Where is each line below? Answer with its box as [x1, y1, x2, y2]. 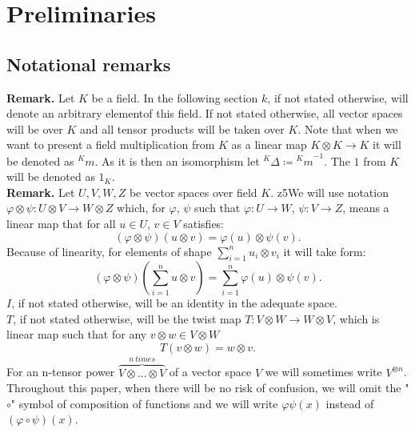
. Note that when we [297, 120, 398, 137]
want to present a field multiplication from [6, 136, 215, 153]
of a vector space [169, 363, 252, 380]
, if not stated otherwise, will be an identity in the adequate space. [11, 295, 337, 311]
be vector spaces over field [129, 183, 257, 200]
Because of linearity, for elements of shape [6, 243, 212, 259]
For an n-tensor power [6, 363, 115, 380]
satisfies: [183, 214, 225, 231]
